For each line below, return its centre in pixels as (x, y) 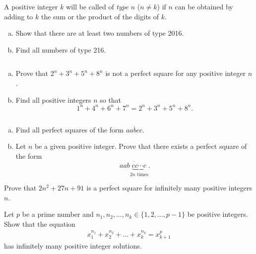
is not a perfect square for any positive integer (176, 73)
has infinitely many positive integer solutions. (73, 246)
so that (111, 99)
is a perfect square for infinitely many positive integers (169, 188)
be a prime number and (58, 214)
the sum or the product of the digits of (100, 16)
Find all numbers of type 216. (61, 49)
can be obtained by (204, 6)
